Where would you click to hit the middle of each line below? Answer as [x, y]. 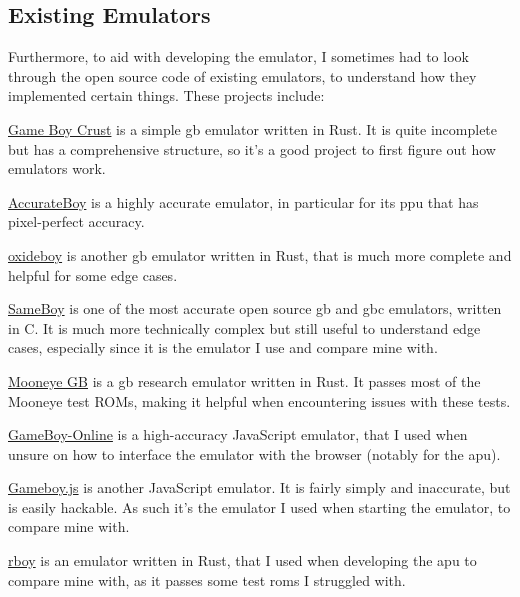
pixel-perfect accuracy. [76, 221]
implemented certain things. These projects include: [166, 95]
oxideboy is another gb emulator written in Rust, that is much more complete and [260, 254]
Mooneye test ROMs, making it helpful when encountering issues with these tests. [259, 400]
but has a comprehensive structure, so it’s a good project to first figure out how [252, 148]
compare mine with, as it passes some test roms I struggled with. [207, 579]
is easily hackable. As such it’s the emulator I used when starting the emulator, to [259, 506]
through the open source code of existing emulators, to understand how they [242, 75]
